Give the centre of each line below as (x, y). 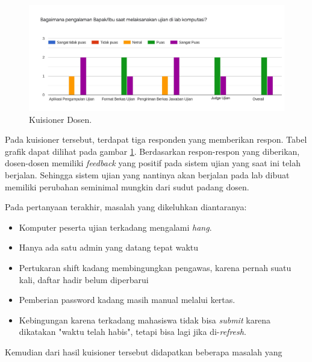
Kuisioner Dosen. (61, 119)
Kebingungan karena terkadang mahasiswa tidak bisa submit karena (145, 320)
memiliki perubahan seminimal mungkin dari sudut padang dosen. (127, 186)
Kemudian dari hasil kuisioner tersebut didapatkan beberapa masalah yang (144, 351)
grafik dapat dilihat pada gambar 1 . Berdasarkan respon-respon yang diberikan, (152, 151)
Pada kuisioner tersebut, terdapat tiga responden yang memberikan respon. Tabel (156, 139)
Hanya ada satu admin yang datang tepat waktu (109, 247)
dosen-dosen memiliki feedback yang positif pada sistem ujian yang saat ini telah (153, 163)
